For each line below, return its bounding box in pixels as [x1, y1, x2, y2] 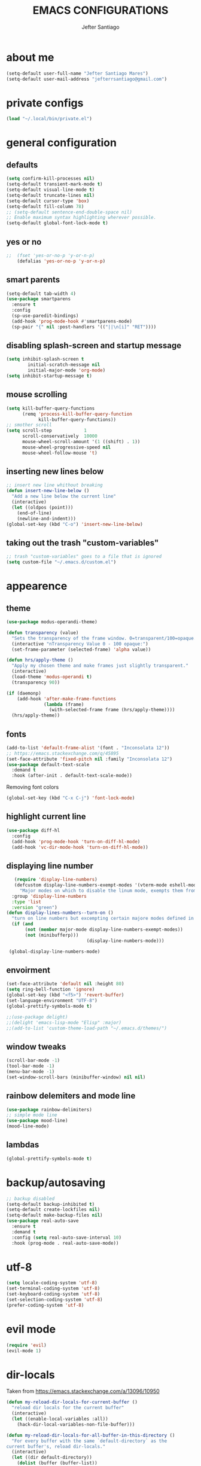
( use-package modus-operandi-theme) [6, 619, 98, 625]
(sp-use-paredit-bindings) [11, 313, 79, 319]
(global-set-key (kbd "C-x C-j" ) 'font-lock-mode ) [6, 795, 135, 801]
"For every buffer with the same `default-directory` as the [11, 1438, 167, 1444]
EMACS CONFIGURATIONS [32, 4, 169, 17]
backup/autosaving [6, 1176, 106, 1189]
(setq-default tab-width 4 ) [6, 291, 77, 297]
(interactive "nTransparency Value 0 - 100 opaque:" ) [11, 641, 148, 647]
